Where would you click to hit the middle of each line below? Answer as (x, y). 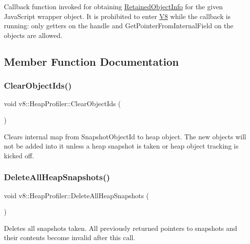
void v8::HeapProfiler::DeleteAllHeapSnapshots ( (77, 195)
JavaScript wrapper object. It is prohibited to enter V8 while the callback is (117, 16)
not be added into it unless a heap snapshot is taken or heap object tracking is (121, 146)
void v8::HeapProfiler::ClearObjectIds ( (62, 103)
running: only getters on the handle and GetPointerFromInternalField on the (119, 26)
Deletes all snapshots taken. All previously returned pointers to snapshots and (121, 228)
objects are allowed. (33, 35)
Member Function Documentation (92, 61)
